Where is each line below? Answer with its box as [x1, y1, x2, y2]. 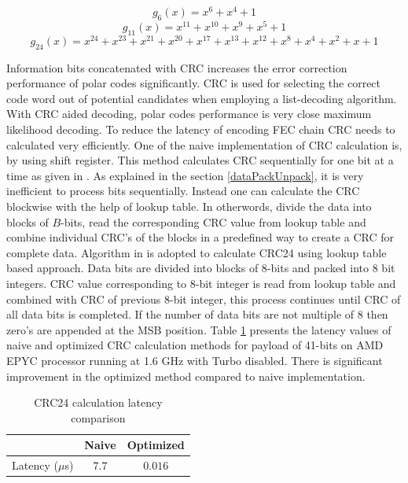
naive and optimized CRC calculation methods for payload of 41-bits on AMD [6, 337, 384, 353]
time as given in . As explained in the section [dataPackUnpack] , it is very [6, 167, 364, 183]
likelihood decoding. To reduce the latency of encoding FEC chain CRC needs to [6, 121, 395, 137]
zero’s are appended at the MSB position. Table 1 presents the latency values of [6, 321, 391, 337]
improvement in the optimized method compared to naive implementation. [6, 367, 366, 384]
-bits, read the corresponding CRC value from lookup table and [61, 213, 366, 230]
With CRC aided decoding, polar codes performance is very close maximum [6, 105, 372, 122]
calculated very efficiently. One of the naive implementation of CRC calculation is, [6, 136, 402, 153]
